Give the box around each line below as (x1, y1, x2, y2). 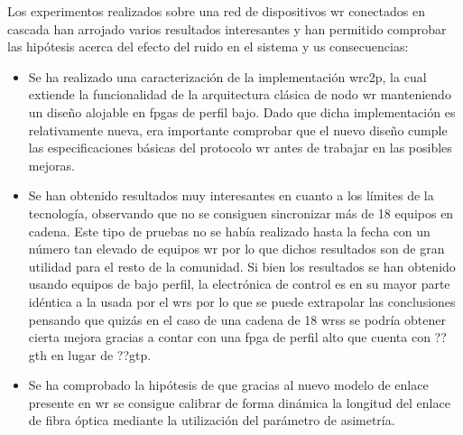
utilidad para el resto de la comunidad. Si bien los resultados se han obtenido (28, 256, 456, 275)
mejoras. (28, 155, 75, 174)
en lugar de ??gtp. (51, 345, 152, 364)
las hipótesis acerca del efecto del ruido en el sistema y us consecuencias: (7, 37, 409, 56)
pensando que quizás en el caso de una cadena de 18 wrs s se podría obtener (28, 310, 446, 329)
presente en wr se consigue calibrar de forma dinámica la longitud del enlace (28, 393, 450, 412)
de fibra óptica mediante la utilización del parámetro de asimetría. (28, 411, 395, 430)
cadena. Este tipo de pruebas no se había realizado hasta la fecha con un (28, 221, 431, 240)
